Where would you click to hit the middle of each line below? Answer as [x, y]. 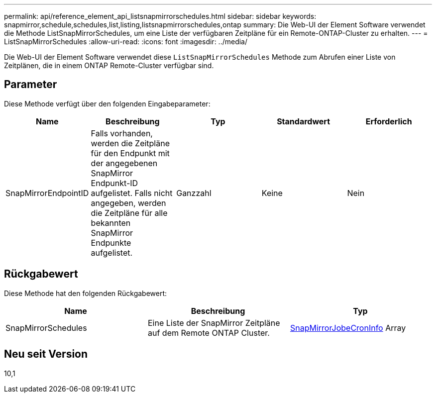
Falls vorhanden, [122, 133]
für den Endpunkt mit [130, 153]
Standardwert [303, 121]
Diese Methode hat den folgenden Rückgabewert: [86, 293]
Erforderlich [389, 121]
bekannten [111, 223]
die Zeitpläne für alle [129, 213]
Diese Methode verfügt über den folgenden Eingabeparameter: [107, 103]
